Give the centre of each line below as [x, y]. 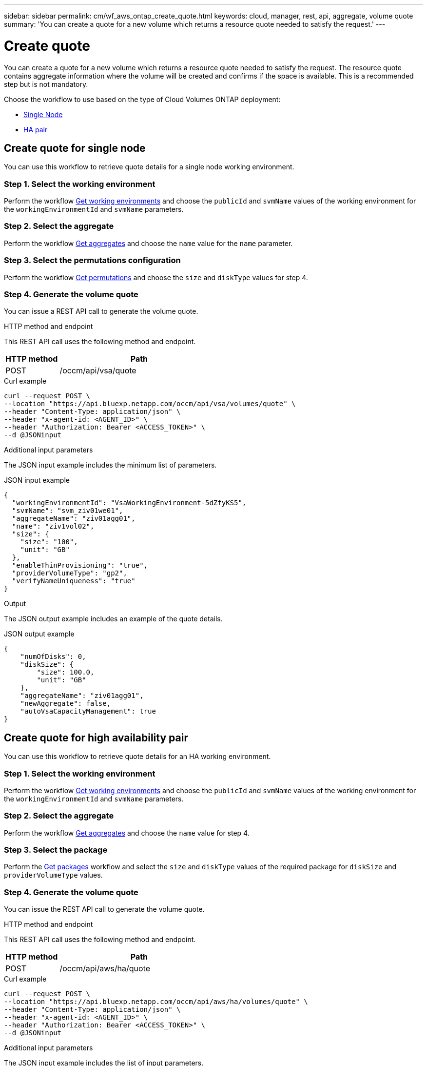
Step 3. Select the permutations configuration [92, 260]
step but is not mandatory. [46, 84]
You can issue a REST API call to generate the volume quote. [101, 311]
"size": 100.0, [66, 672]
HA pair [36, 129]
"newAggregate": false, [66, 704]
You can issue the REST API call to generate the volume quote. [104, 909]
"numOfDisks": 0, [53, 657]
